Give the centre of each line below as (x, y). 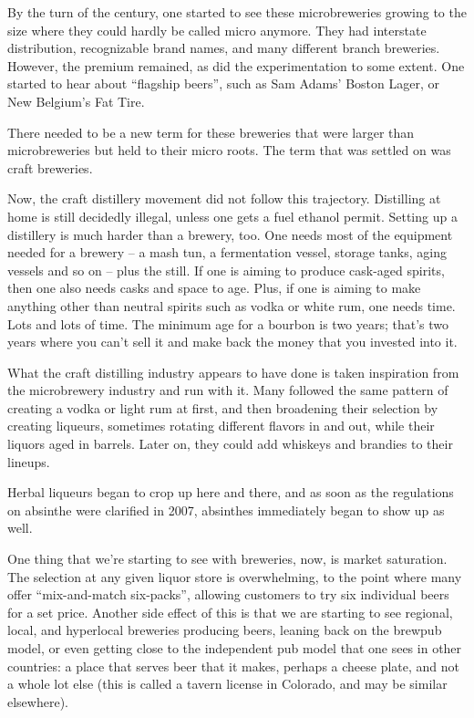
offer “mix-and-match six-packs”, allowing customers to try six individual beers (228, 594)
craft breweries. (50, 167)
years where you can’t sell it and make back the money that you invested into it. (232, 342)
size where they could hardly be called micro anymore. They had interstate (217, 30)
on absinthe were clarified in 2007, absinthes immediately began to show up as (226, 510)
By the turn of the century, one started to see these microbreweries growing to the (237, 12)
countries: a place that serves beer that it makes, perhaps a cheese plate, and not (234, 666)
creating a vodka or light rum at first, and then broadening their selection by (223, 407)
